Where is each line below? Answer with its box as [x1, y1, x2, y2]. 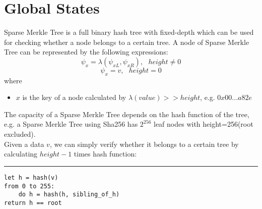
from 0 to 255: [4, 182, 55, 190]
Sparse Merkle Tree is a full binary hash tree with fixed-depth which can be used [4, 27, 254, 37]
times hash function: [74, 148, 137, 159]
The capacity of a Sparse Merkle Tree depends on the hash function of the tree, [4, 109, 249, 119]
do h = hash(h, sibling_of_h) [18, 191, 120, 198]
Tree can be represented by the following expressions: [4, 46, 168, 57]
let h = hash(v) [4, 174, 58, 181]
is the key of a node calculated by [22, 92, 126, 102]
